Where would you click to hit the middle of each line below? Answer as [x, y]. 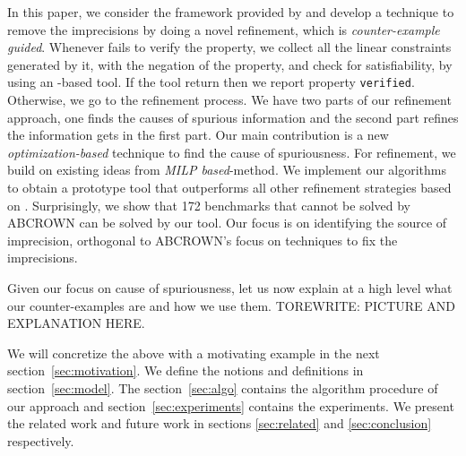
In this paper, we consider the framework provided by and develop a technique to [231, 12]
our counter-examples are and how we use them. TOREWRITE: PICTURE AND [231, 305]
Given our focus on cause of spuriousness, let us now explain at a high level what [230, 287]
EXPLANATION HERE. [76, 323]
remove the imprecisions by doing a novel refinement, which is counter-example [224, 29]
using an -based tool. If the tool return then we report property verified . [211, 82]
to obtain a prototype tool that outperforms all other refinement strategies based [229, 187]
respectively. [41, 440]
